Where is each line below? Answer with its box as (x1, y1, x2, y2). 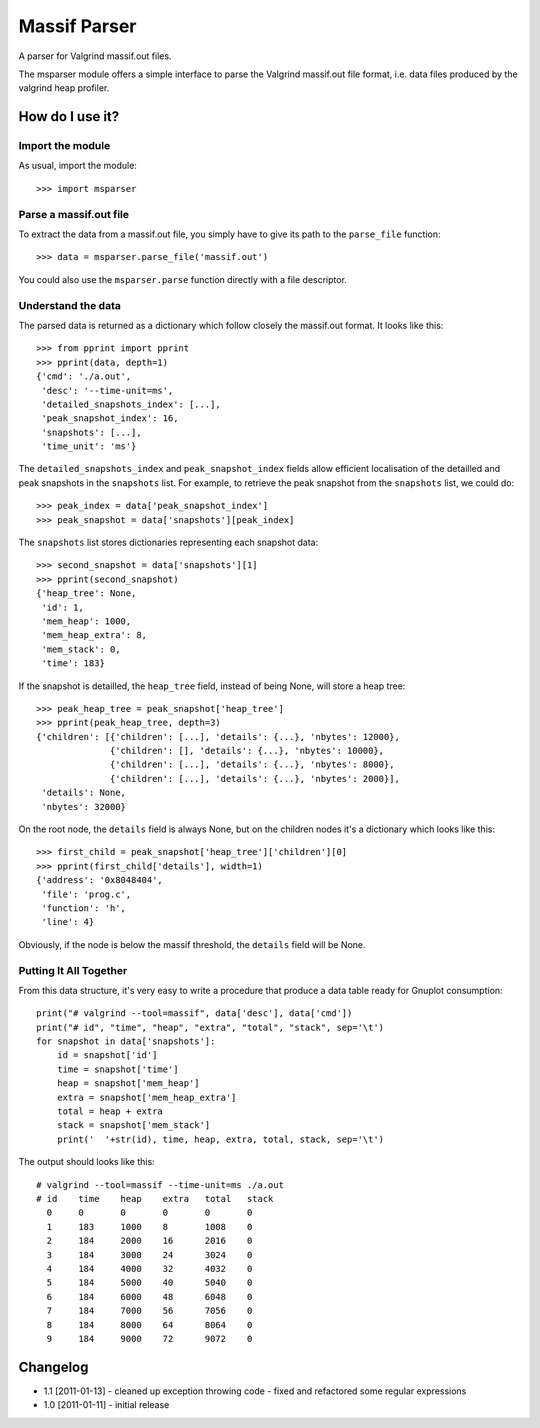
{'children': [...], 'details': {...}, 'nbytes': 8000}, (110, 759, 395, 770)
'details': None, (41, 787, 127, 799)
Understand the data (18, 298, 122, 312)
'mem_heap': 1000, (41, 615, 132, 627)
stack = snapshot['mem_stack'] (56, 1120, 211, 1131)
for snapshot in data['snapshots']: (36, 1036, 216, 1047)
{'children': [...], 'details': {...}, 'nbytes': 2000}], (110, 773, 400, 784)
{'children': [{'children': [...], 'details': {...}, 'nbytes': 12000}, (36, 731, 400, 742)
